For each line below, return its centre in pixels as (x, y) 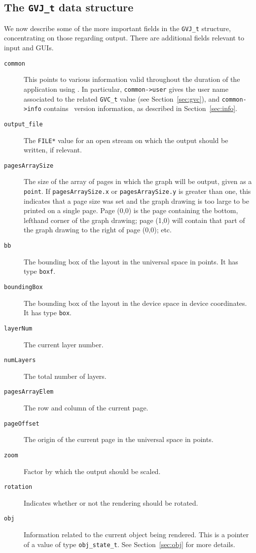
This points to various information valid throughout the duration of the (132, 79)
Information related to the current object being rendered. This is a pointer (136, 534)
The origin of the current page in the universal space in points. (119, 439)
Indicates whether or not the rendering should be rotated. (111, 502)
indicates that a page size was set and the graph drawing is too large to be (137, 201)
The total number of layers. (65, 376)
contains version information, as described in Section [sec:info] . (141, 108)
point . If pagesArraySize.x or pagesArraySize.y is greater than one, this (137, 191)
